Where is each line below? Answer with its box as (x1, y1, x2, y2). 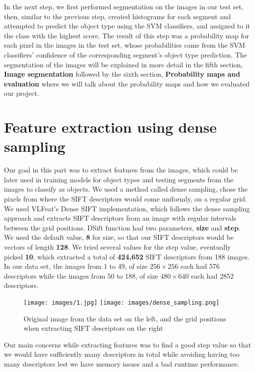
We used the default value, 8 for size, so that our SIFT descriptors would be (4, 232, 234, 242)
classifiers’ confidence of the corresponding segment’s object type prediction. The (4, 49, 247, 59)
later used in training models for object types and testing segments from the (4, 174, 233, 184)
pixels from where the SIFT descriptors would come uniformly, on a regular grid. (4, 194, 247, 204)
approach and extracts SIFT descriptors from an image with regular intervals (4, 213, 236, 223)
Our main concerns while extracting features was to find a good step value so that (4, 339, 251, 349)
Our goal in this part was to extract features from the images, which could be (4, 165, 238, 175)
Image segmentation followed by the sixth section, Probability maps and (4, 69, 240, 79)
